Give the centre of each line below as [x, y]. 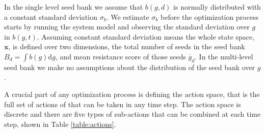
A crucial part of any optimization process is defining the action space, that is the [132, 94]
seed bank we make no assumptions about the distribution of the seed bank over [130, 67]
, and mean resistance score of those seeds [121, 56]
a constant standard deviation [51, 16]
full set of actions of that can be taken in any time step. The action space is [123, 104]
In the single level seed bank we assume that [74, 7]
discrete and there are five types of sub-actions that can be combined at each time [132, 114]
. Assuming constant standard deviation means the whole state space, [146, 36]
